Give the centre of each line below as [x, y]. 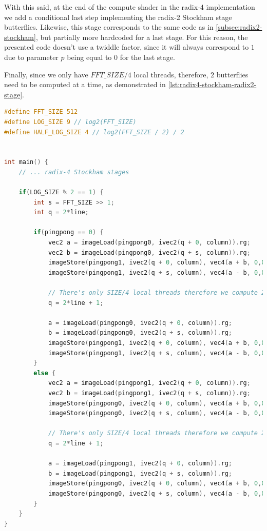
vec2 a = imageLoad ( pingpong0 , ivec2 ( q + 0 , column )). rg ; [149, 243]
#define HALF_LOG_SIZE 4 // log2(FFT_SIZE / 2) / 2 [94, 132]
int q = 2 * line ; [61, 212]
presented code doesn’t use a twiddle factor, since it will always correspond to [127, 47]
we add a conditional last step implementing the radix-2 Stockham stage [118, 17]
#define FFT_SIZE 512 [41, 112]
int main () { [26, 162]
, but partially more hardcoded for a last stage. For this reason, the [142, 37]
